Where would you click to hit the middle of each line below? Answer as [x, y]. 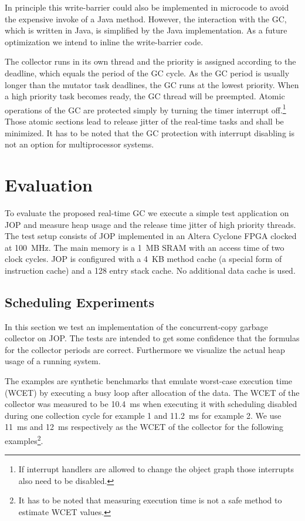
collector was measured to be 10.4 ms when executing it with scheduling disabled [151, 404]
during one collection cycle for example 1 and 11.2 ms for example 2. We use [143, 415]
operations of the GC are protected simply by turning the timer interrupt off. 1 [145, 109]
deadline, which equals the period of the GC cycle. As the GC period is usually [147, 73]
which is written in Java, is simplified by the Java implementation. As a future [146, 30]
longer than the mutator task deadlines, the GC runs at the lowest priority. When [152, 84]
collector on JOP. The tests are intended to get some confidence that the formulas [152, 338]
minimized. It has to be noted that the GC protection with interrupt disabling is [150, 132]
